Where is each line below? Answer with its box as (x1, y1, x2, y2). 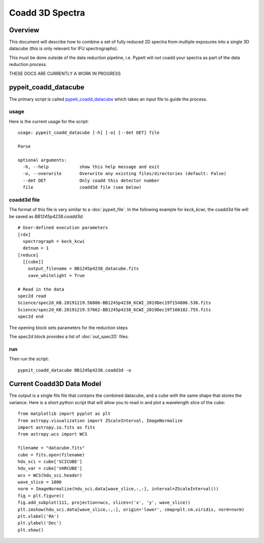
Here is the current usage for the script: (9, 118, 89, 124)
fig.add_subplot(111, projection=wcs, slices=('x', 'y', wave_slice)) (18, 500, 191, 505)
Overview (9, 26, 40, 34)
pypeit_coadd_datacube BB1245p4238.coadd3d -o (18, 367, 132, 373)
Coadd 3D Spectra (9, 7, 85, 18)
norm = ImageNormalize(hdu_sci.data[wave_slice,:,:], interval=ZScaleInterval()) (18, 486, 219, 492)
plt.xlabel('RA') (18, 514, 59, 519)
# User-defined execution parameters (18, 225, 109, 231)
